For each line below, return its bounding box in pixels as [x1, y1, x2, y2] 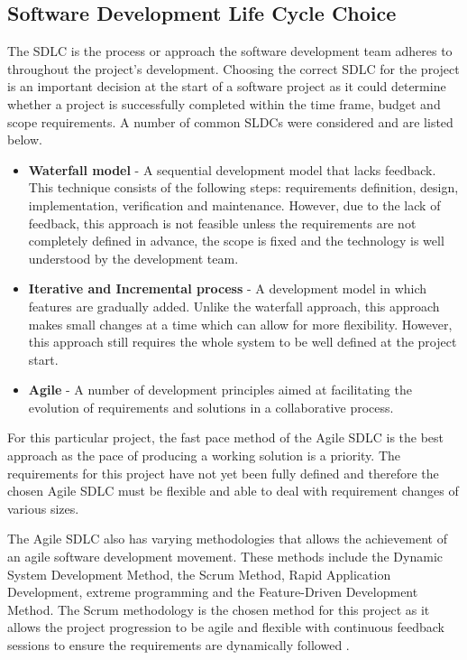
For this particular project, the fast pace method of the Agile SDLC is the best [7, 428, 444, 447]
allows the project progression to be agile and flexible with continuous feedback [7, 618, 444, 637]
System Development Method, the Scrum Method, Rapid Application [7, 564, 391, 583]
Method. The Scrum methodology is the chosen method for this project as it [7, 600, 430, 618]
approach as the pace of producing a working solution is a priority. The [7, 446, 401, 465]
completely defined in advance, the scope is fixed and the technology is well [28, 231, 444, 250]
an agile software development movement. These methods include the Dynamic [7, 547, 444, 566]
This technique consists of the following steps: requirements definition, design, [28, 178, 459, 197]
